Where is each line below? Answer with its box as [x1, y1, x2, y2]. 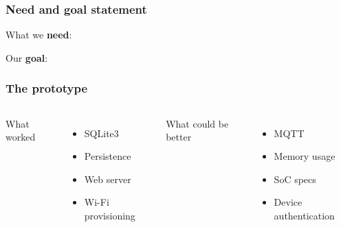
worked [5, 130, 36, 144]
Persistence [84, 149, 131, 163]
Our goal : [5, 50, 48, 64]
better [166, 130, 192, 144]
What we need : [5, 27, 72, 42]
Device [274, 195, 302, 209]
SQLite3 [84, 126, 119, 140]
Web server [84, 171, 131, 186]
